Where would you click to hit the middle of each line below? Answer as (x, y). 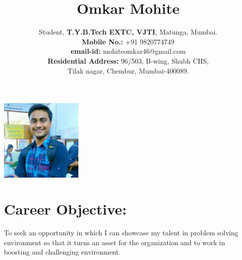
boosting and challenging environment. (62, 252)
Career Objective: (65, 209)
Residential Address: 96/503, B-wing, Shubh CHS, (128, 60)
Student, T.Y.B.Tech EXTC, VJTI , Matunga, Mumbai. (128, 32)
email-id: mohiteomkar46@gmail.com (128, 51)
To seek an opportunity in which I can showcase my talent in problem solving (121, 232)
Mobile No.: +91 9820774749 (128, 41)
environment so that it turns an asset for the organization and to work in (115, 242)
